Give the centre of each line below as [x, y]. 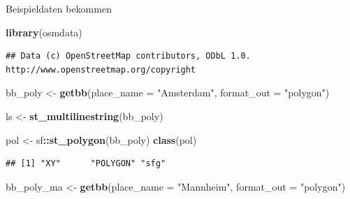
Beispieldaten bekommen [59, 8]
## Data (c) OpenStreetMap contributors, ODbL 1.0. [128, 56]
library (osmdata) [44, 32]
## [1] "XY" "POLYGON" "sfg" [86, 164]
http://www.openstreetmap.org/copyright [101, 69]
